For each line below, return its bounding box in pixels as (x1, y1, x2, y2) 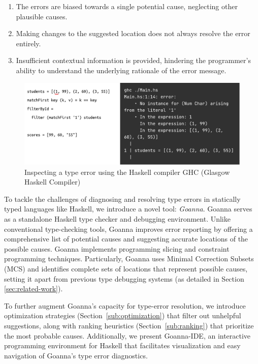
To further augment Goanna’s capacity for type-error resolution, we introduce (4, 300, 246, 311)
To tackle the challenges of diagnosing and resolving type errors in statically (4, 193, 241, 204)
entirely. (16, 38, 41, 48)
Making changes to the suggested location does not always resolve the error (16, 28, 250, 39)
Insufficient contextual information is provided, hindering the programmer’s (16, 55, 251, 66)
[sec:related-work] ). (4, 283, 63, 294)
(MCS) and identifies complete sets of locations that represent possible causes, (4, 263, 248, 274)
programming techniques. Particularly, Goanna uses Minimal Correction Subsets (4, 253, 254, 264)
